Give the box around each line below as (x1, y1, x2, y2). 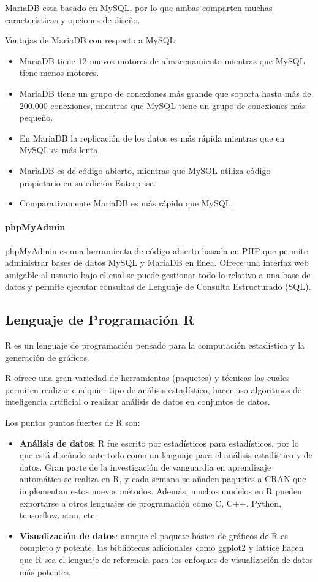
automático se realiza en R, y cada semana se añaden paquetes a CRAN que (19, 472, 306, 485)
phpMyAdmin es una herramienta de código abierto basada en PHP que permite (5, 244, 308, 257)
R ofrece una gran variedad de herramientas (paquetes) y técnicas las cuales (5, 371, 290, 384)
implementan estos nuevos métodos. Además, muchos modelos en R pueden (19, 485, 302, 497)
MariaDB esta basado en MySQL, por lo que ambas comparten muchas (5, 1, 273, 13)
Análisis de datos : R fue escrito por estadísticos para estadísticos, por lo (19, 436, 299, 449)
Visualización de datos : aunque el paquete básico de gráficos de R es (19, 529, 288, 542)
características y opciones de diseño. (5, 13, 140, 26)
